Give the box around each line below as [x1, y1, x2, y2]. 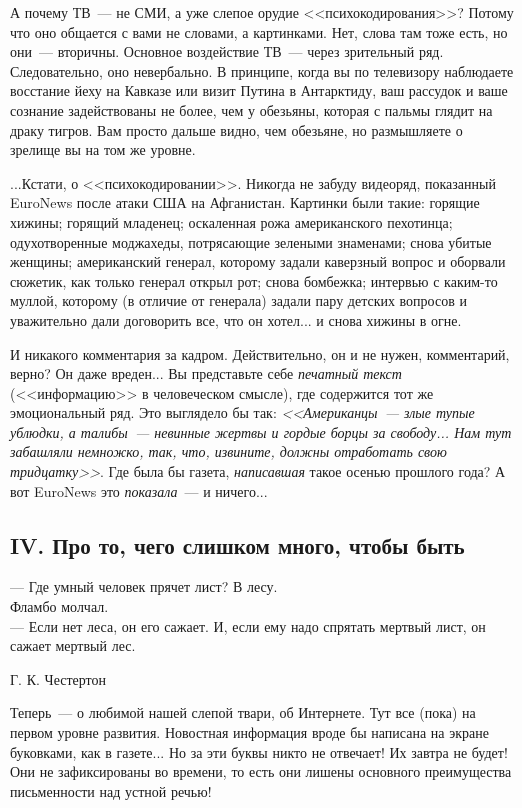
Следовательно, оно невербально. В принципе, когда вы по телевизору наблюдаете [10, 60, 514, 81]
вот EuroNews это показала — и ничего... [10, 480, 268, 501]
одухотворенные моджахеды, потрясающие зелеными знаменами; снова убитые [10, 231, 492, 252]
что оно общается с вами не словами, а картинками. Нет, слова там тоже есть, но [10, 21, 508, 42]
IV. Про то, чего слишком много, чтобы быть [10, 529, 465, 560]
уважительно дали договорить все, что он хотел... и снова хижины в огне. [10, 309, 462, 330]
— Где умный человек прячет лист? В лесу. [10, 576, 278, 597]
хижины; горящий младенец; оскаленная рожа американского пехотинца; [10, 211, 453, 232]
